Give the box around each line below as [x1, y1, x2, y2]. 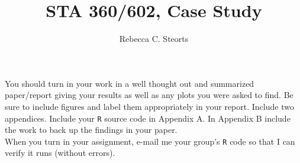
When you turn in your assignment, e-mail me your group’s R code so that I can [5, 135, 295, 147]
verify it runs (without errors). [5, 146, 115, 159]
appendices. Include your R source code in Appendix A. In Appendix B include [5, 112, 291, 124]
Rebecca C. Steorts [119, 32, 189, 45]
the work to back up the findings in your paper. [5, 123, 178, 136]
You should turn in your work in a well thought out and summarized [5, 77, 254, 89]
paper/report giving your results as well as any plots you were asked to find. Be [5, 89, 293, 101]
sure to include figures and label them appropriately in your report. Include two [5, 100, 294, 112]
